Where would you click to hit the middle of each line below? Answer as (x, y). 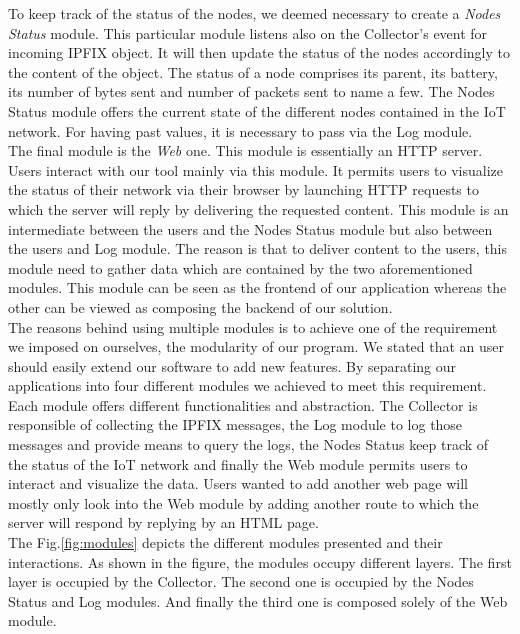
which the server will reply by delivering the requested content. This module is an (258, 208)
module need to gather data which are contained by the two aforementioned (240, 267)
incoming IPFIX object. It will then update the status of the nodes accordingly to (259, 52)
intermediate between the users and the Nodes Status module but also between (250, 228)
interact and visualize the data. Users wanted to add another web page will (238, 483)
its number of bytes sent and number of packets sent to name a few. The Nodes (251, 91)
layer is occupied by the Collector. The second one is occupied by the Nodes (241, 581)
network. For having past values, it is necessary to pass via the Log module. (240, 130)
